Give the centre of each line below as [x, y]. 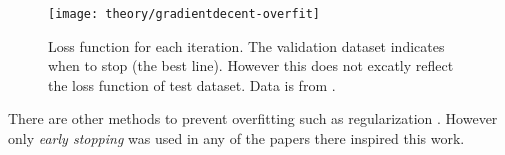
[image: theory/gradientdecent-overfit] [184, 14]
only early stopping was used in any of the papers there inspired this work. [236, 138]
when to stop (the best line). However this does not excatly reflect [251, 65]
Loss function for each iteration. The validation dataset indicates [246, 45]
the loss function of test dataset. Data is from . [192, 84]
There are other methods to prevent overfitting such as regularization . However [253, 118]
